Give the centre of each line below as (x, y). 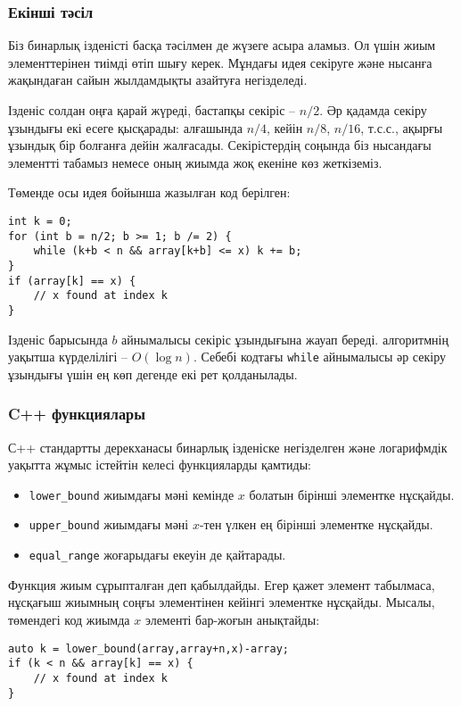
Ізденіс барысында (58, 339)
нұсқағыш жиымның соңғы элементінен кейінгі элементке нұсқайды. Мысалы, (222, 602)
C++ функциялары (77, 414)
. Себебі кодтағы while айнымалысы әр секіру (319, 357)
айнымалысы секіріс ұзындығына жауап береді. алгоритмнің (285, 339)
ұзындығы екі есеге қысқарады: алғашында (125, 127)
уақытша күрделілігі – (68, 357)
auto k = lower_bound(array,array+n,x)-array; (148, 648)
